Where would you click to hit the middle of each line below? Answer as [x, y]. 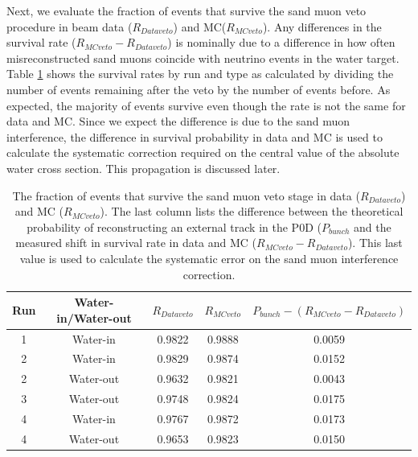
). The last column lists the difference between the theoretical [252, 211]
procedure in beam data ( [70, 26]
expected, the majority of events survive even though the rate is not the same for [206, 105]
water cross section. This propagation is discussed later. [143, 168]
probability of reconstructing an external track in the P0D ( [174, 226]
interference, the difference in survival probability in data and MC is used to [195, 136]
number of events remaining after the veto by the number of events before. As [199, 89]
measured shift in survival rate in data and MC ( [136, 243]
